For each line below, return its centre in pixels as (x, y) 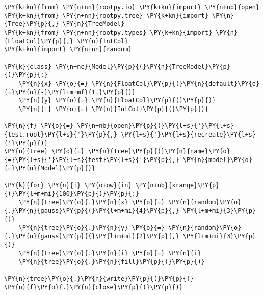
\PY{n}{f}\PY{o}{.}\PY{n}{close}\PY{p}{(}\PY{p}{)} (94, 287)
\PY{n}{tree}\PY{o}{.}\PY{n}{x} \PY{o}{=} (91, 203)
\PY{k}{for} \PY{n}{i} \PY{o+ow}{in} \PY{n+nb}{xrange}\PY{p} (112, 185)
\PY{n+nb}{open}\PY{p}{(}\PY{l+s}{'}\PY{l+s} (156, 126)
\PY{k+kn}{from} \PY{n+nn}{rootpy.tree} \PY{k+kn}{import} (106, 16)
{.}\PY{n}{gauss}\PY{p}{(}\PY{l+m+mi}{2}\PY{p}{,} (92, 236)
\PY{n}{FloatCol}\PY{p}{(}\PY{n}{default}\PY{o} (176, 83)
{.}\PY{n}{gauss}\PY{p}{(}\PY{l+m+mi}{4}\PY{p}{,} (92, 211)
